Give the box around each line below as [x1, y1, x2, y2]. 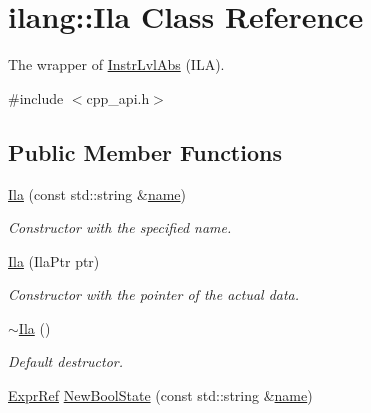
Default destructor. [8, 351, 124, 372]
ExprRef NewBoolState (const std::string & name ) [8, 385, 313, 406]
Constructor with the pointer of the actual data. [8, 284, 300, 305]
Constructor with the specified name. [8, 217, 232, 238]
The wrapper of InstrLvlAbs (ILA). [8, 54, 225, 75]
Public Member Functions [8, 136, 282, 167]
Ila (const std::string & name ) [8, 183, 187, 204]
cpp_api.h [86, 87, 150, 108]
